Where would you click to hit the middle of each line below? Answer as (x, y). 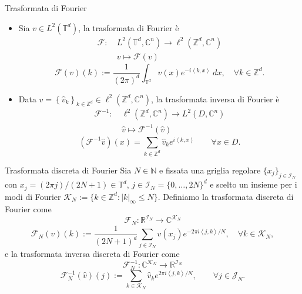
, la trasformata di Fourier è (129, 27)
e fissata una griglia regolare (210, 170)
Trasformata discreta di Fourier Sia (68, 170)
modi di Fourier (33, 196)
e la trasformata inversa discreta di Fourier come (92, 254)
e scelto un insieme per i (254, 184)
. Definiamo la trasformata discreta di (226, 196)
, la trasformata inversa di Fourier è (215, 98)
